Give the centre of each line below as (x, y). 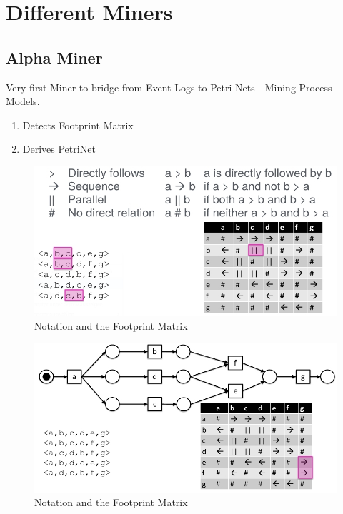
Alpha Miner (54, 57)
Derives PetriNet (59, 149)
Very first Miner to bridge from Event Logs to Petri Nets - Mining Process (169, 87)
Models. (23, 101)
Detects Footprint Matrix (78, 125)
